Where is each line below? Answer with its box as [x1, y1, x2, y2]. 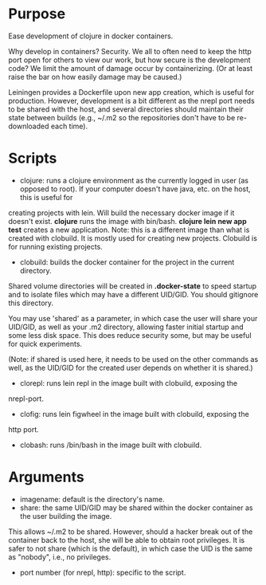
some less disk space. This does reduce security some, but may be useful [8, 330, 252, 340]
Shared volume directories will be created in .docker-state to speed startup [8, 281, 257, 291]
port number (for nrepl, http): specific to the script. [19, 567, 186, 577]
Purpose [8, 5, 66, 23]
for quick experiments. [8, 339, 82, 348]
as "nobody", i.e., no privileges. [8, 552, 111, 562]
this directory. [8, 298, 54, 308]
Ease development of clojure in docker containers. [8, 31, 174, 41]
